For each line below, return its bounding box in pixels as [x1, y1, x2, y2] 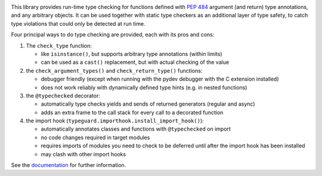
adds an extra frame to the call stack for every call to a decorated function [41, 109, 224, 116]
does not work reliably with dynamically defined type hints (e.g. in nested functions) [41, 84, 247, 91]
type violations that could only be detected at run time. [11, 20, 145, 27]
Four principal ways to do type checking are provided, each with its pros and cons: [11, 31, 215, 38]
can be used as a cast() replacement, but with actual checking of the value [41, 58, 230, 66]
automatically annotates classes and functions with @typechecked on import [41, 125, 231, 132]
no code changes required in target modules [41, 134, 150, 141]
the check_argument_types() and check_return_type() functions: [26, 67, 203, 74]
